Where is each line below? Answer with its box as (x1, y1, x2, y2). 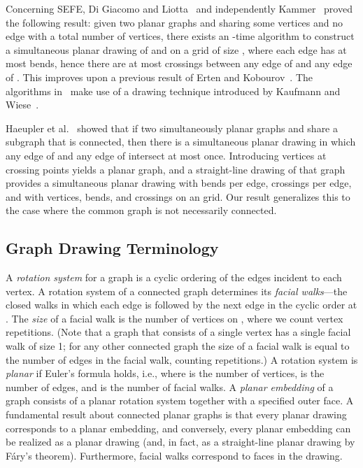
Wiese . (6, 97, 39, 112)
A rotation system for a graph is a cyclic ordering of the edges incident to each (6, 270, 342, 285)
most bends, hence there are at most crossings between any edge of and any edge (6, 56, 353, 71)
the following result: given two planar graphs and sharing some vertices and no (6, 15, 343, 29)
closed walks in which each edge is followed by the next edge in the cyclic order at (6, 297, 357, 312)
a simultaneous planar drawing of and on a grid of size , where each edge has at (6, 42, 347, 57)
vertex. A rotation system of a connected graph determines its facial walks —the (6, 283, 348, 298)
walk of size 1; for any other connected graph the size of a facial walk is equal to (6, 339, 350, 353)
